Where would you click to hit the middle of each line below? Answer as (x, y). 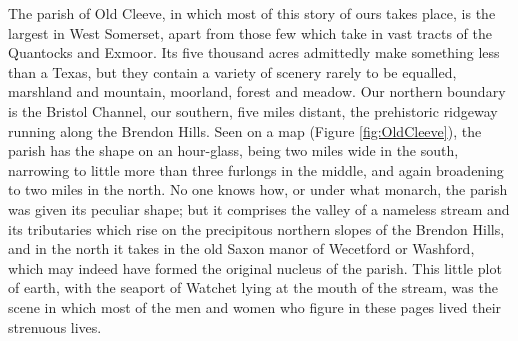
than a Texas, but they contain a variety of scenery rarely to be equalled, (232, 71)
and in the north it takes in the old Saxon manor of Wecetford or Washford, (241, 248)
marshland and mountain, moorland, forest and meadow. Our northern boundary (257, 91)
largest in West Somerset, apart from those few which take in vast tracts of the (250, 32)
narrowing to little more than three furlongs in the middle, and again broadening (256, 169)
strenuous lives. (55, 326)
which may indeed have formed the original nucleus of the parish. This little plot (255, 267)
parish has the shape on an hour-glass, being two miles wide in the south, (233, 150)
